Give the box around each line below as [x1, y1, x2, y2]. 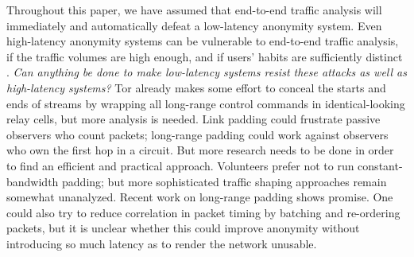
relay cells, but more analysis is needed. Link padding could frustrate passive [6, 111, 381, 127]
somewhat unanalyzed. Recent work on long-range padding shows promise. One [6, 189, 393, 205]
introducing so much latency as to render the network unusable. [6, 235, 317, 251]
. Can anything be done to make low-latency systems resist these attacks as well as [6, 64, 407, 80]
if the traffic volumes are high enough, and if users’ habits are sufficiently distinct [6, 48, 403, 64]
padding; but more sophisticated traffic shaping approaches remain [62, 173, 387, 189]
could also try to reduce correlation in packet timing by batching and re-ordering [6, 204, 400, 220]
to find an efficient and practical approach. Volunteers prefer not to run [6, 157, 354, 173]
